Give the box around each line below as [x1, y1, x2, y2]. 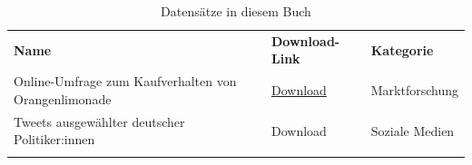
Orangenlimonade [14, 89, 112, 108]
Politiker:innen [14, 130, 95, 149]
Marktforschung [370, 81, 458, 100]
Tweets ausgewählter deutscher [14, 112, 185, 131]
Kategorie [370, 40, 434, 59]
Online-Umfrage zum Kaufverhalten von [14, 72, 237, 91]
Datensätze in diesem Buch [161, 2, 311, 20]
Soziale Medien [370, 121, 455, 140]
